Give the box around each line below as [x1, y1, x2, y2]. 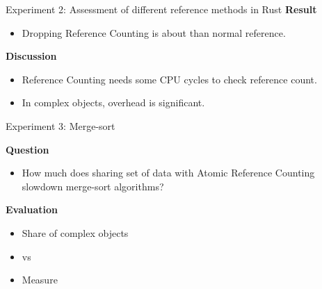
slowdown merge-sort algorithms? [22, 179, 164, 193]
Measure [22, 272, 58, 287]
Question [6, 142, 49, 156]
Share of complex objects [22, 225, 129, 240]
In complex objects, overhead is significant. [22, 95, 205, 110]
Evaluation [6, 202, 58, 217]
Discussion [6, 49, 57, 63]
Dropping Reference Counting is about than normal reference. [22, 25, 286, 40]
